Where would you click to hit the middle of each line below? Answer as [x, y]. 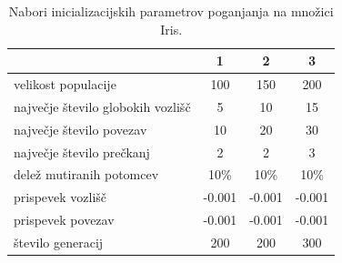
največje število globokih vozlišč [102, 106]
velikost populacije [65, 84]
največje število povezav [80, 129]
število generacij [59, 242]
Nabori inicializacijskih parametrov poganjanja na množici [171, 11]
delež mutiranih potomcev [86, 174]
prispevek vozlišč [60, 197]
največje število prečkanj [82, 152]
